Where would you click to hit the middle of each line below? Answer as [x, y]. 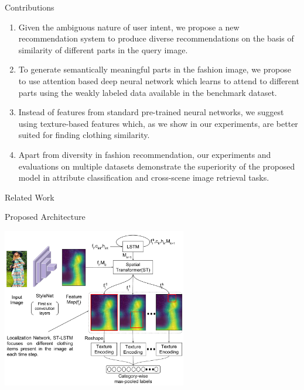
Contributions [30, 7]
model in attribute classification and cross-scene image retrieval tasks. [144, 177]
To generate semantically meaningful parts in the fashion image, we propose [155, 69]
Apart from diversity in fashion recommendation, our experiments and [145, 154]
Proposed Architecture [45, 217]
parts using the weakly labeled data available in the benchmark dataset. [148, 92]
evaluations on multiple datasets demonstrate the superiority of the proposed [157, 166]
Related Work [30, 197]
